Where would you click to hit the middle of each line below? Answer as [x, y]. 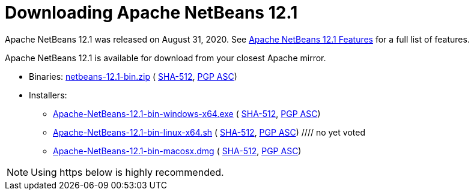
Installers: [48, 95]
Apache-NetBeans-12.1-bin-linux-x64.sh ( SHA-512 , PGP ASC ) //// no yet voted [209, 132]
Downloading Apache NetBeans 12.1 [151, 13]
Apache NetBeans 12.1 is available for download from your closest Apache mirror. [166, 58]
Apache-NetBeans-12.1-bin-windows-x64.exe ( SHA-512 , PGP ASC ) [187, 113]
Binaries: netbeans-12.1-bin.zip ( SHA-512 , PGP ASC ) [133, 76]
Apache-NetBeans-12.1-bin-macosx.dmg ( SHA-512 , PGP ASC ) [177, 151]
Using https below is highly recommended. [127, 172]
